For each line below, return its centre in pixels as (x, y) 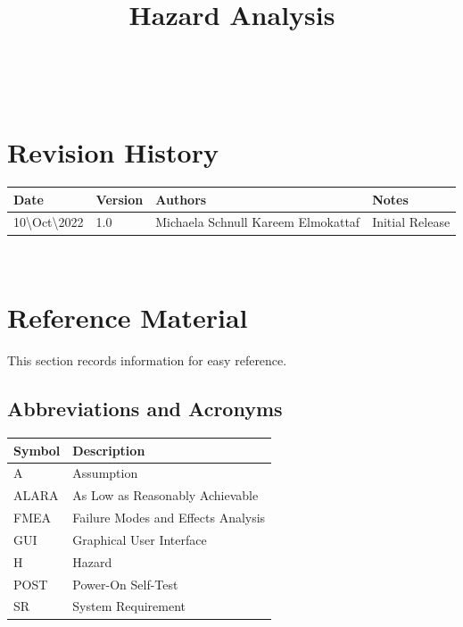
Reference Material (128, 318)
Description (109, 450)
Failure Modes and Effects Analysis (169, 518)
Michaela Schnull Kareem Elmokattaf (258, 222)
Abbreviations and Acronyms (145, 409)
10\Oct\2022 (49, 222)
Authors (181, 199)
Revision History (113, 152)
